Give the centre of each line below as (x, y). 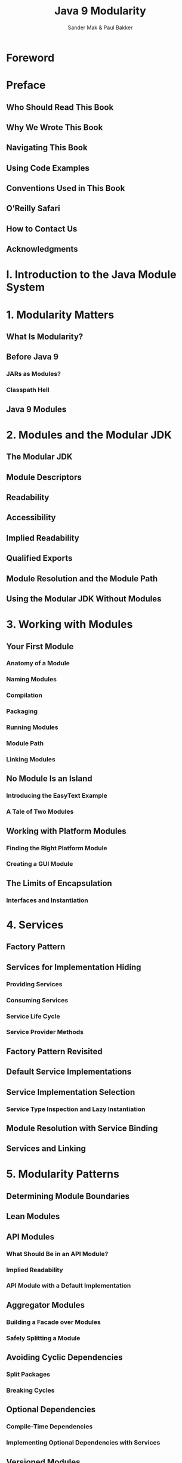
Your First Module (40, 646)
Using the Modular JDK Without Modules (84, 599)
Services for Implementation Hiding (74, 967)
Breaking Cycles (30, 1390)
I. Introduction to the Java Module (92, 275)
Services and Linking (46, 1149)
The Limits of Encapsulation (59, 883)
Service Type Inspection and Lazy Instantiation (76, 1109)
